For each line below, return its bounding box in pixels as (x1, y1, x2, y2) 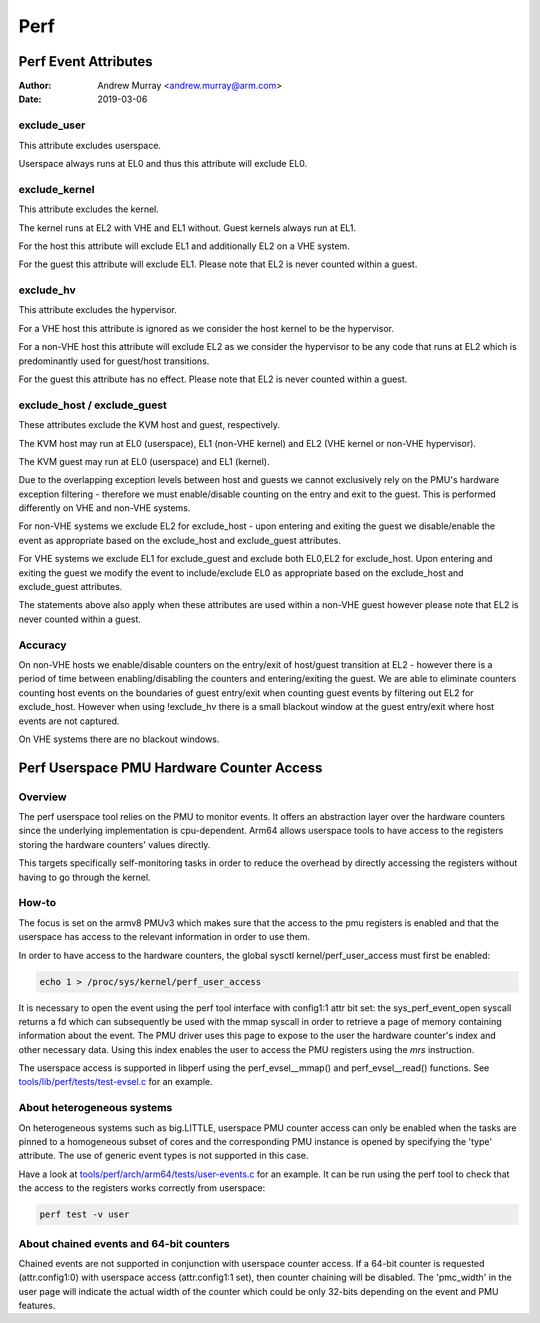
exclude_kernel (18, 182, 95, 196)
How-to (18, 896, 57, 910)
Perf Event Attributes (18, 53, 154, 70)
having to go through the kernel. (18, 871, 151, 883)
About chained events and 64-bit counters (18, 1236, 230, 1250)
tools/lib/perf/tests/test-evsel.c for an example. (18, 1076, 214, 1088)
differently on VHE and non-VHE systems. (18, 502, 191, 514)
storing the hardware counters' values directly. (18, 838, 211, 850)
